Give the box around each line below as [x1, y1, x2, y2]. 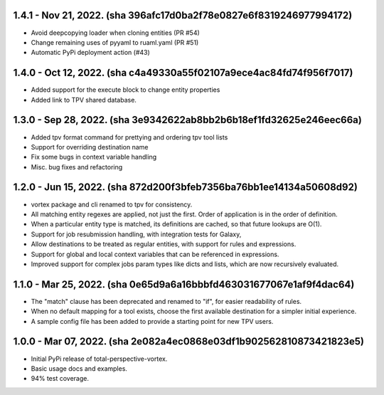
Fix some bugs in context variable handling [31, 153, 157, 162]
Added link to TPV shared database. [31, 95, 137, 104]
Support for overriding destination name [31, 142, 149, 151]
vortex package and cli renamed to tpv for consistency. [31, 200, 193, 209]
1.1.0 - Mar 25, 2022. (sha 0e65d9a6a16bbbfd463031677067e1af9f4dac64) [13, 278, 355, 290]
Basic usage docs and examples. [31, 364, 128, 373]
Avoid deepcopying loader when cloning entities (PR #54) [31, 28, 201, 37]
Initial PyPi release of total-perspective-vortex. [31, 354, 168, 363]
